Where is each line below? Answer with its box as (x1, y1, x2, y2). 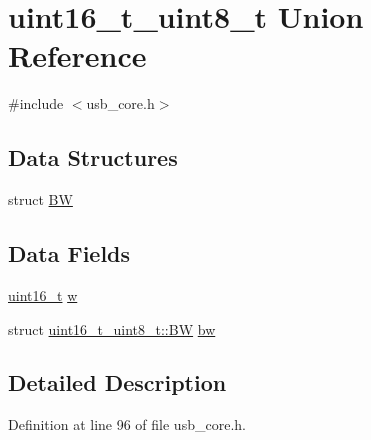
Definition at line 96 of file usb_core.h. (8, 414, 246, 435)
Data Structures (8, 142, 178, 173)
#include (8, 93, 64, 114)
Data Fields (8, 238, 131, 269)
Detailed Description (8, 367, 227, 398)
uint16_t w (8, 284, 78, 305)
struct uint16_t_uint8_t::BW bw (8, 318, 216, 339)
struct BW (8, 189, 73, 210)
